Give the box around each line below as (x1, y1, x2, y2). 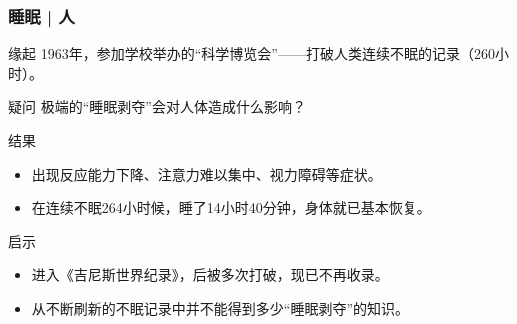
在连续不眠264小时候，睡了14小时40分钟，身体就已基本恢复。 (31, 197, 431, 218)
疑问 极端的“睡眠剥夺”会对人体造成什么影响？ (8, 96, 306, 117)
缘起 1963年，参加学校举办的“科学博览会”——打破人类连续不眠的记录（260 (8, 43, 495, 64)
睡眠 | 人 (8, 3, 75, 28)
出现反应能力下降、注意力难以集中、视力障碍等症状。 (31, 163, 382, 184)
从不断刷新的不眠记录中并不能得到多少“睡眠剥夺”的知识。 (31, 297, 410, 318)
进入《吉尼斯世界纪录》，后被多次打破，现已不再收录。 (31, 264, 389, 285)
